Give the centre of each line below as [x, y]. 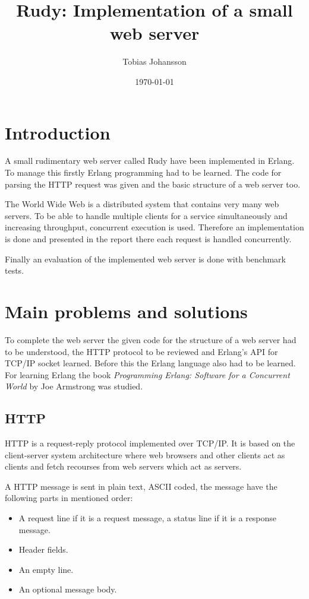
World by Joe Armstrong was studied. [74, 386]
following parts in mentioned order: [69, 498]
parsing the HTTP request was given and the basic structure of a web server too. [153, 184]
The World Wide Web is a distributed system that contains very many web [142, 204]
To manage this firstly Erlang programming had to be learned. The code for [143, 172]
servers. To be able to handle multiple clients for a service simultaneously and [146, 215]
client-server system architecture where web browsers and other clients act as [145, 454]
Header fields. [43, 549]
